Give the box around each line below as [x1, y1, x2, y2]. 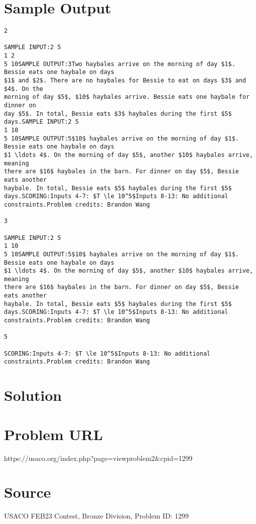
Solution [4, 385, 62, 405]
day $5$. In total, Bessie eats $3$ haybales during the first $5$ [4, 110, 232, 117]
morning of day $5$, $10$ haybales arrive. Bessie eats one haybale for [4, 93, 250, 101]
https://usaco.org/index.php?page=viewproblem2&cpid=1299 [4, 452, 193, 463]
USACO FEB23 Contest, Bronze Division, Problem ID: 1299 [4, 511, 189, 521]
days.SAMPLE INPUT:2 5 [4, 118, 79, 126]
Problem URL [4, 424, 103, 444]
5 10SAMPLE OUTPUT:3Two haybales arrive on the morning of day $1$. [4, 60, 236, 68]
